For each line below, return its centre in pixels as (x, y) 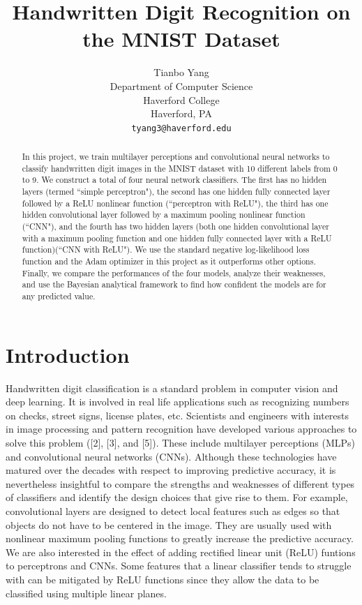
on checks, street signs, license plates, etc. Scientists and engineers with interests (178, 415)
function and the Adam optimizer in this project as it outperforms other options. (169, 261)
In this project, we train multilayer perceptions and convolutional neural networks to (176, 157)
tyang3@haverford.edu (181, 128)
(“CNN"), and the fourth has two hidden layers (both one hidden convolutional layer (175, 226)
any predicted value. (59, 296)
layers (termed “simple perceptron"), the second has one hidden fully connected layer (176, 192)
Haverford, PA (181, 113)
